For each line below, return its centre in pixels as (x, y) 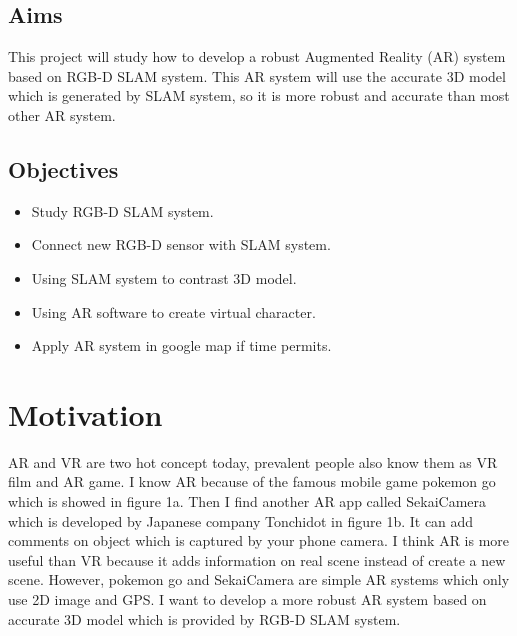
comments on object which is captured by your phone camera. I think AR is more (259, 540)
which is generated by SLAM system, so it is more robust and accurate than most (259, 95)
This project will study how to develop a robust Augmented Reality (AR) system (257, 56)
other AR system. (62, 114)
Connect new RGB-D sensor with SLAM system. (181, 244)
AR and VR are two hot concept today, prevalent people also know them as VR (253, 461)
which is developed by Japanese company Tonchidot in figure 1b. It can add (241, 520)
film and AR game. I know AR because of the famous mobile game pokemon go (252, 481)
